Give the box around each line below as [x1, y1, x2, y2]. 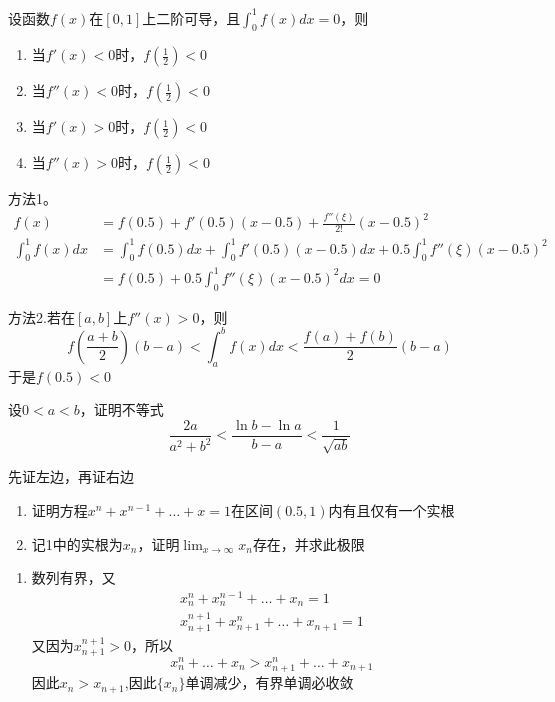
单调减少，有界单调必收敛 [185, 672, 354, 693]
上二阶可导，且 [142, 7, 241, 28]
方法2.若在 [8, 306, 75, 327]
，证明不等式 [79, 399, 164, 420]
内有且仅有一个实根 [328, 499, 455, 520]
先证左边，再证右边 [8, 466, 134, 487]
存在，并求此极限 [252, 533, 365, 554]
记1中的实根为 [31, 533, 123, 554]
